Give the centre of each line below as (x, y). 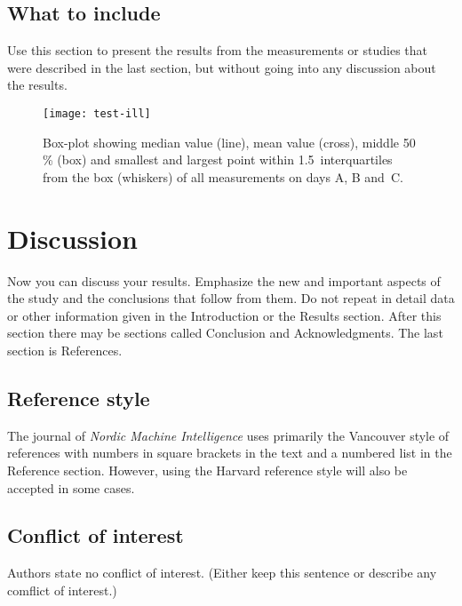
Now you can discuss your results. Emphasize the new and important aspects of (224, 280)
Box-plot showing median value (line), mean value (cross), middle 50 (229, 142)
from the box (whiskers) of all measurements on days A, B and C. (223, 176)
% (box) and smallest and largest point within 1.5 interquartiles (218, 159)
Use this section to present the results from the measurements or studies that (218, 50)
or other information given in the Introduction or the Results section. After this (224, 315)
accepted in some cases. (71, 487)
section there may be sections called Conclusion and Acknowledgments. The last (225, 333)
